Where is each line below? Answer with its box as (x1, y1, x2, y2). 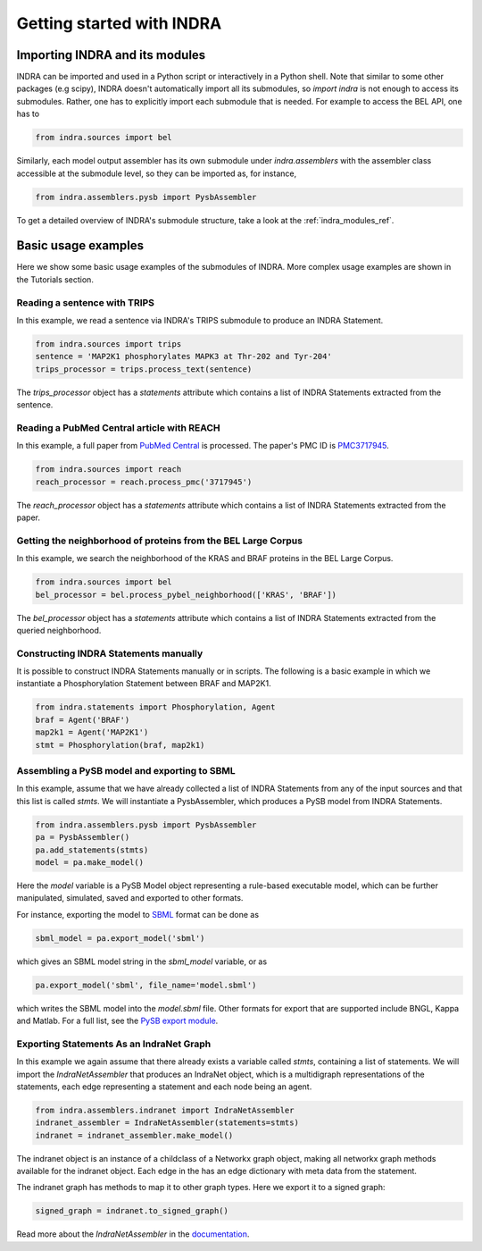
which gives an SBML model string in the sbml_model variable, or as (16, 956, 268, 967)
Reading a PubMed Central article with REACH (16, 421, 220, 433)
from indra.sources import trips (35, 339, 182, 348)
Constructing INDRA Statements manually (16, 647, 204, 659)
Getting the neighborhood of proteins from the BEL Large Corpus (16, 534, 303, 547)
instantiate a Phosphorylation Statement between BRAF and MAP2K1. (16, 678, 271, 689)
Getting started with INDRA (16, 13, 222, 33)
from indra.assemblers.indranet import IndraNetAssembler (35, 1104, 295, 1115)
